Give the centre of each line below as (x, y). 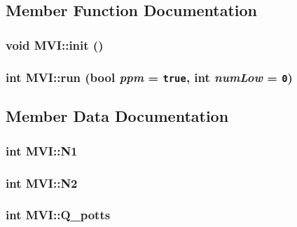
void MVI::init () (55, 44)
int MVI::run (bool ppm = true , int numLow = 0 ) (149, 77)
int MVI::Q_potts (58, 215)
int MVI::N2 (42, 183)
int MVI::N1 (42, 150)
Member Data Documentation (117, 116)
